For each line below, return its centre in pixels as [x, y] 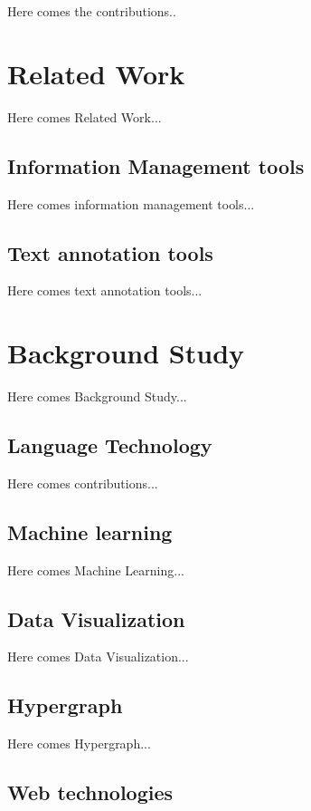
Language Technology [110, 445]
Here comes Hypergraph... [79, 743]
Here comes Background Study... [97, 396]
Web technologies [90, 792]
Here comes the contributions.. [92, 11]
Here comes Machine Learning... [96, 570]
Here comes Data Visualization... [98, 657]
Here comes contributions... [83, 483]
